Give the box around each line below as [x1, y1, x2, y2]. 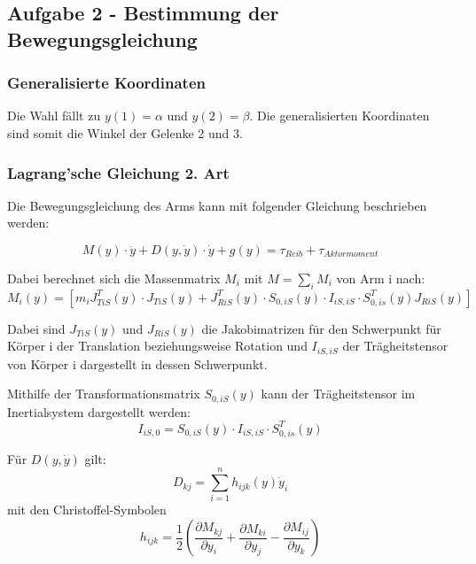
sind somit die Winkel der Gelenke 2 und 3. [7, 123, 243, 142]
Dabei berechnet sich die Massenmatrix [7, 268, 221, 287]
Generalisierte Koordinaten [7, 72, 207, 94]
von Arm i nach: [336, 268, 425, 287]
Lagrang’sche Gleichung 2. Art [7, 161, 230, 183]
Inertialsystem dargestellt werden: [7, 402, 191, 421]
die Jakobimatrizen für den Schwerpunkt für [201, 319, 441, 337]
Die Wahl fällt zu [7, 106, 101, 125]
